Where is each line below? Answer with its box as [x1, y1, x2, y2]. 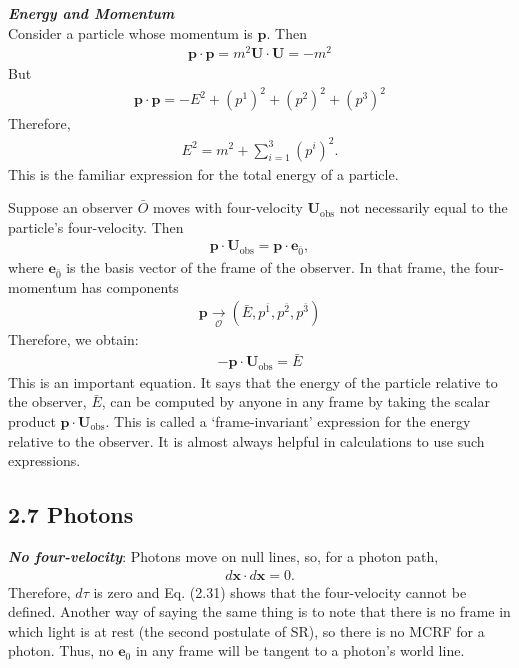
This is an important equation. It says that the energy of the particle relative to [8, 371, 498, 392]
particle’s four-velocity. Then [8, 216, 184, 237]
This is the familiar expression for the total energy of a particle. [8, 163, 399, 184]
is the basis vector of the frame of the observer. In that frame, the [66, 257, 470, 278]
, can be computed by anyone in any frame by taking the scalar [101, 391, 490, 412]
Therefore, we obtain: [8, 329, 139, 350]
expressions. [8, 450, 81, 471]
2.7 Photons [8, 499, 134, 530]
